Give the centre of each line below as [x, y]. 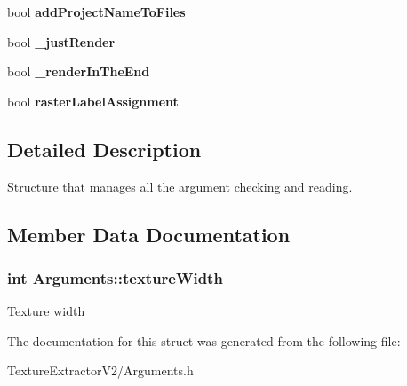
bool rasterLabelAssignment [93, 101]
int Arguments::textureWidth [115, 277]
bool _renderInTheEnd [79, 71]
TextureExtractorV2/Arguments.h [100, 370]
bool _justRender [61, 41]
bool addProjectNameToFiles [96, 12]
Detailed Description [104, 149]
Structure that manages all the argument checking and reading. [180, 186]
